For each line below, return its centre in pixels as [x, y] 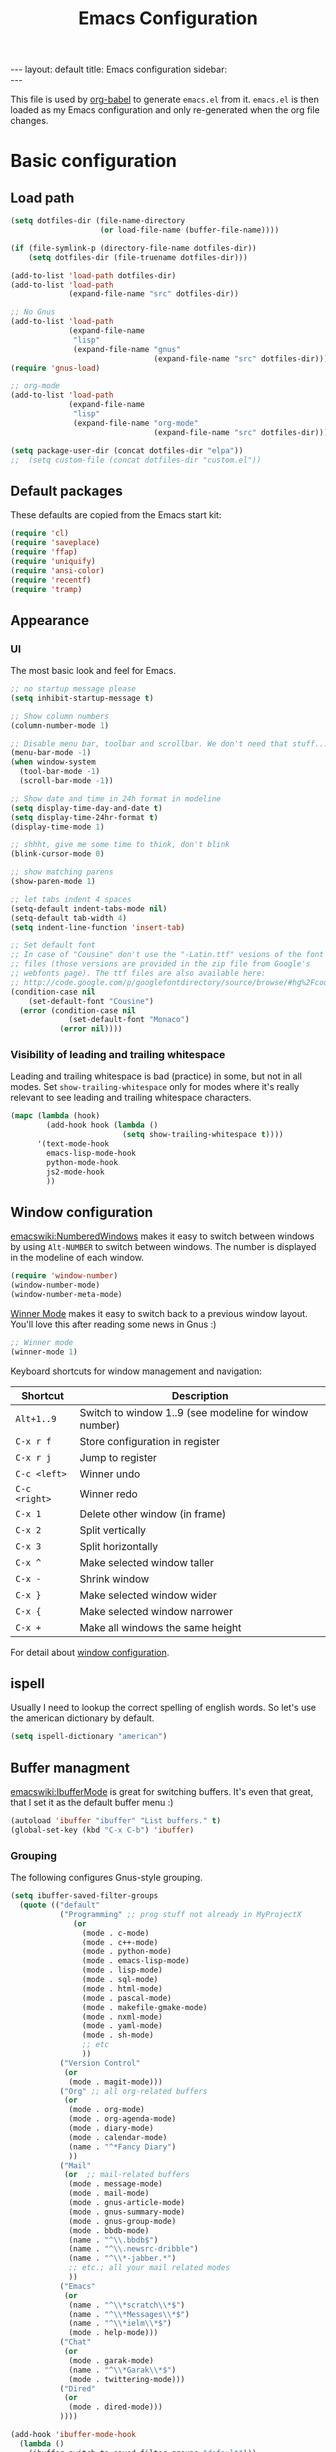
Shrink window [114, 1579]
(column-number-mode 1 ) [60, 725]
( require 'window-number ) [64, 1276]
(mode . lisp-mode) [122, 1970]
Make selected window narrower [156, 1611]
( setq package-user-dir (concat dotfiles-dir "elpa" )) [127, 450]
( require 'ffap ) [44, 552]
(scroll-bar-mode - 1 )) [66, 781]
